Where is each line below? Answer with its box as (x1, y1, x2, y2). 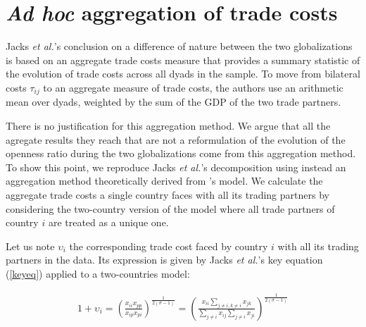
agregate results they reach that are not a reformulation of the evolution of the (6, 132, 346, 147)
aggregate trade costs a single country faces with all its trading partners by (6, 187, 329, 202)
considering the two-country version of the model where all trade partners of (6, 201, 335, 216)
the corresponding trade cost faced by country (69, 238, 268, 253)
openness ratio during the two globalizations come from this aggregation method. (6, 146, 356, 161)
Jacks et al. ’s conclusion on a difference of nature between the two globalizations (6, 39, 353, 54)
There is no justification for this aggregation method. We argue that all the (6, 118, 331, 132)
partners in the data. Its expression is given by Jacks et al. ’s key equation (6, 252, 323, 267)
